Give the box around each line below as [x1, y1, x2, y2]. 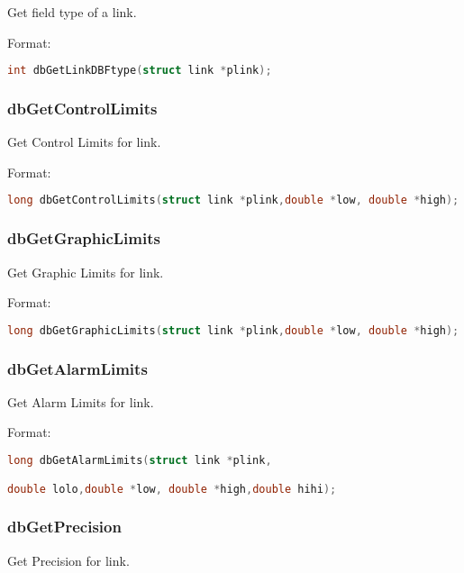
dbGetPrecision [7, 515, 122, 538]
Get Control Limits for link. [7, 132, 161, 151]
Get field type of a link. [7, 3, 137, 21]
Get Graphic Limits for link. [7, 262, 164, 281]
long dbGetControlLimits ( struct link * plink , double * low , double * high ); [7, 194, 459, 207]
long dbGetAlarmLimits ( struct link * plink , [7, 454, 272, 468]
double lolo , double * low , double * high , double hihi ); [7, 482, 337, 496]
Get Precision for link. [7, 550, 130, 569]
